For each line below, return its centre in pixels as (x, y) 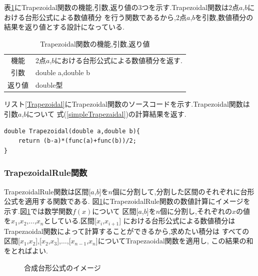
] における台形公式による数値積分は (177, 221)
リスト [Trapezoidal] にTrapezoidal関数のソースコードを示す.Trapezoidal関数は (127, 104)
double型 (49, 85)
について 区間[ (115, 211)
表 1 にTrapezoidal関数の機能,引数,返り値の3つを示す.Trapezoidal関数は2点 (121, 7)
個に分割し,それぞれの (196, 211)
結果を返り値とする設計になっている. (64, 27)
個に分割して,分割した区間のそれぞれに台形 (183, 191)
